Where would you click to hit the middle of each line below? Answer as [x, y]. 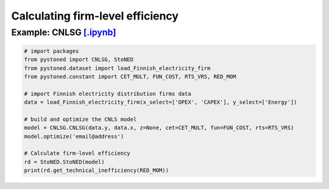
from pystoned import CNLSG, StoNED [79, 60]
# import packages [51, 51]
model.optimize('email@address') [74, 136]
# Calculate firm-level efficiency [77, 153]
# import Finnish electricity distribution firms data [108, 94]
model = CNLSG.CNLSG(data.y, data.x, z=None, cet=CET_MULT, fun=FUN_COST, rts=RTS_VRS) [159, 128]
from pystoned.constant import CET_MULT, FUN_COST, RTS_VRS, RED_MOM [130, 77]
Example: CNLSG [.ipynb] [64, 32]
